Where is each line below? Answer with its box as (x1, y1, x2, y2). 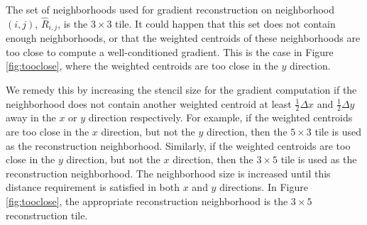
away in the (6, 110, 56, 125)
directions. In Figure (219, 180, 308, 194)
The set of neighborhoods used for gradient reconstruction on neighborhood (6, 2, 334, 16)
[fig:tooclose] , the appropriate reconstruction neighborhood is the (6, 194, 288, 209)
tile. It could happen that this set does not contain (115, 16, 336, 31)
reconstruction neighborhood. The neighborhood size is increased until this (6, 165, 331, 180)
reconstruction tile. (6, 207, 88, 222)
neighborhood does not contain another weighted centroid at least (6, 96, 292, 111)
